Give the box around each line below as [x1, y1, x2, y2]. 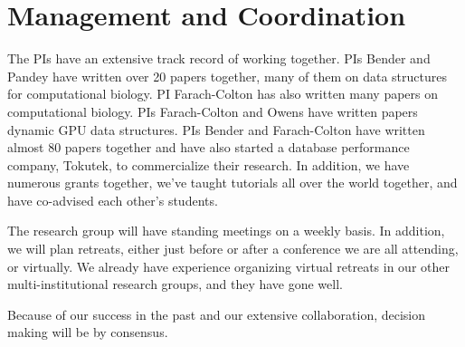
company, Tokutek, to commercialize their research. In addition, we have [7, 155, 410, 174]
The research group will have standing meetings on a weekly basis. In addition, [7, 221, 445, 240]
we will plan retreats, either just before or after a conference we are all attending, [7, 239, 459, 258]
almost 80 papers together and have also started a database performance [7, 138, 410, 157]
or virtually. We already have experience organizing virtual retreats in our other [7, 256, 450, 275]
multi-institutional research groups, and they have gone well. [7, 275, 343, 294]
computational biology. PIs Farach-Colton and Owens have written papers [7, 101, 418, 120]
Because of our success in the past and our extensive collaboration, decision [7, 304, 426, 323]
